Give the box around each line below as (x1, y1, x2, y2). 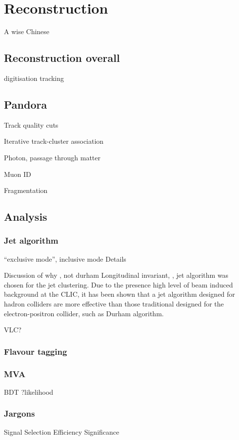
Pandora (4, 96, 47, 112)
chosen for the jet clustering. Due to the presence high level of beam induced (4, 279, 233, 289)
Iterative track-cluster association (4, 136, 104, 146)
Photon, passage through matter (4, 152, 101, 162)
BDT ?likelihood (4, 386, 54, 397)
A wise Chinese (4, 26, 50, 37)
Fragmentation (4, 185, 48, 195)
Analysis (4, 209, 47, 224)
